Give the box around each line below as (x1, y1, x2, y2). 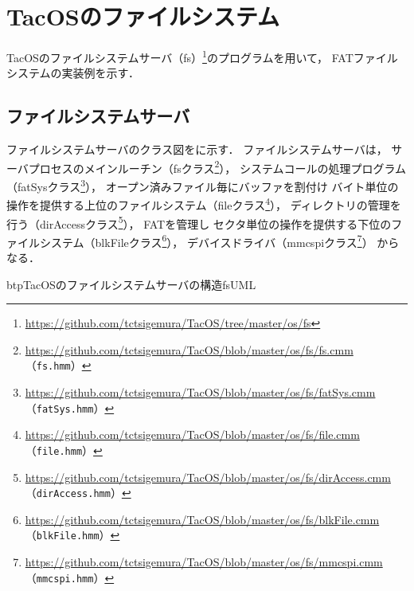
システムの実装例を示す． (6, 65, 140, 81)
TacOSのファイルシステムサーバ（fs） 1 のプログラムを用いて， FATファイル (6, 47, 398, 65)
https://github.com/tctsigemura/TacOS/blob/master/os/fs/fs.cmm (25, 341, 353, 358)
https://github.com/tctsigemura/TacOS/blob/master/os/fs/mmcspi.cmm (25, 554, 383, 570)
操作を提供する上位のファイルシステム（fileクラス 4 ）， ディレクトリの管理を (6, 194, 401, 213)
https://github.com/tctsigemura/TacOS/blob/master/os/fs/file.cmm (25, 426, 360, 443)
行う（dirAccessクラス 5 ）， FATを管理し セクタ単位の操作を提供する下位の (6, 213, 392, 232)
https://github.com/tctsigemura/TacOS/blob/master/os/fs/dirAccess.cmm (25, 468, 391, 485)
